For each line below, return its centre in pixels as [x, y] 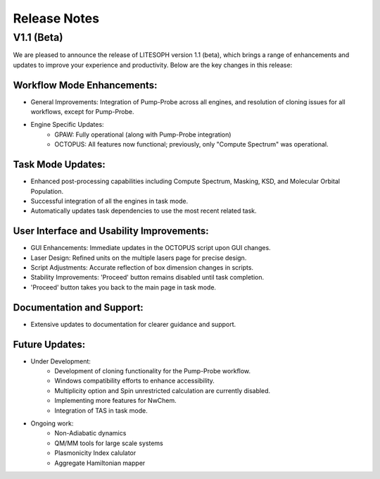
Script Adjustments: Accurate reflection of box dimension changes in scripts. [142, 268]
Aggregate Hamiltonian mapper [100, 463]
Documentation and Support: [78, 307]
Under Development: [61, 361]
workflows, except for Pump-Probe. [82, 112]
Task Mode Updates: [59, 164]
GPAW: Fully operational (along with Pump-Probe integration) [143, 135]
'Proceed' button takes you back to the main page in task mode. [123, 287]
